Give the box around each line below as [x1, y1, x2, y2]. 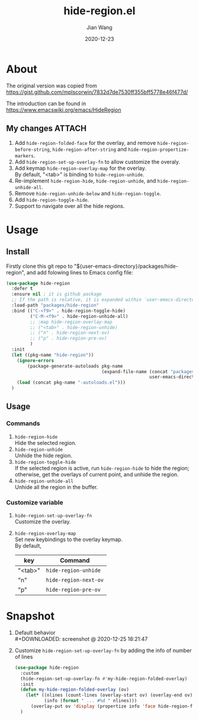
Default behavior [14, 629, 56, 636]
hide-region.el [63, 4, 136, 18]
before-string [14, 147, 50, 153]
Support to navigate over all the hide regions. [14, 202, 125, 209]
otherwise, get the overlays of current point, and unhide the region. [14, 470, 179, 478]
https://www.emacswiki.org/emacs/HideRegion [6, 106, 121, 113]
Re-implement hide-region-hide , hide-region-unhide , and [14, 177, 156, 184]
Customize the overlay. [14, 518, 71, 525]
